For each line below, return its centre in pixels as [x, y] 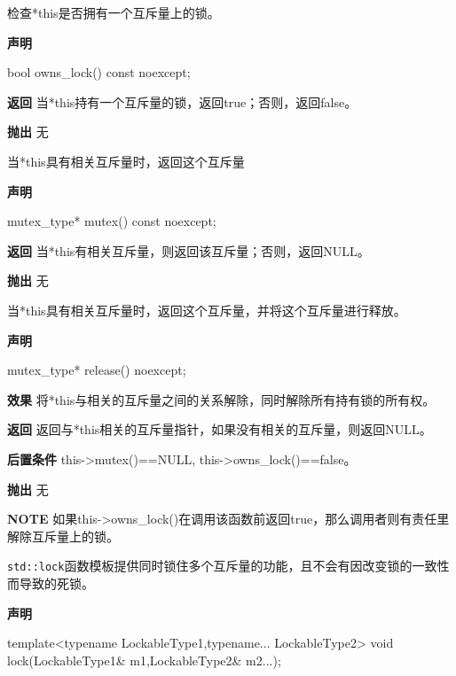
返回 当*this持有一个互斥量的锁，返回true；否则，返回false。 [182, 101]
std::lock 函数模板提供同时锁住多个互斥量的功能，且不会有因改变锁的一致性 [228, 566]
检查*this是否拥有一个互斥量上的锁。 [114, 12]
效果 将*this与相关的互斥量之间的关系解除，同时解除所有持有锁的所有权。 [221, 399]
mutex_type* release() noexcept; [97, 370]
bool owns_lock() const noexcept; [99, 72]
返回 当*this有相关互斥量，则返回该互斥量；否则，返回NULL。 [189, 250]
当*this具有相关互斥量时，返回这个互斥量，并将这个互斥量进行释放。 [207, 310]
